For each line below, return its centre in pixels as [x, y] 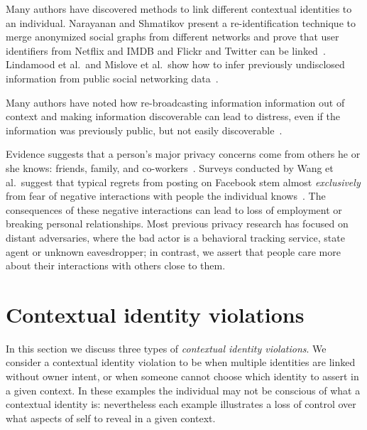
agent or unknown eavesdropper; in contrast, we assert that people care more [173, 251]
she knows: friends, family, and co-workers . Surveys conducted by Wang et [170, 167]
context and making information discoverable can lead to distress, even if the [173, 116]
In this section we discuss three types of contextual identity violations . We [166, 348]
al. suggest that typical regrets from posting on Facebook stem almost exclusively [183, 182]
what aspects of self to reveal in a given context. [111, 418]
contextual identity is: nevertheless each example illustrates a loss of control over [181, 404]
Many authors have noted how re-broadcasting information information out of [175, 102]
